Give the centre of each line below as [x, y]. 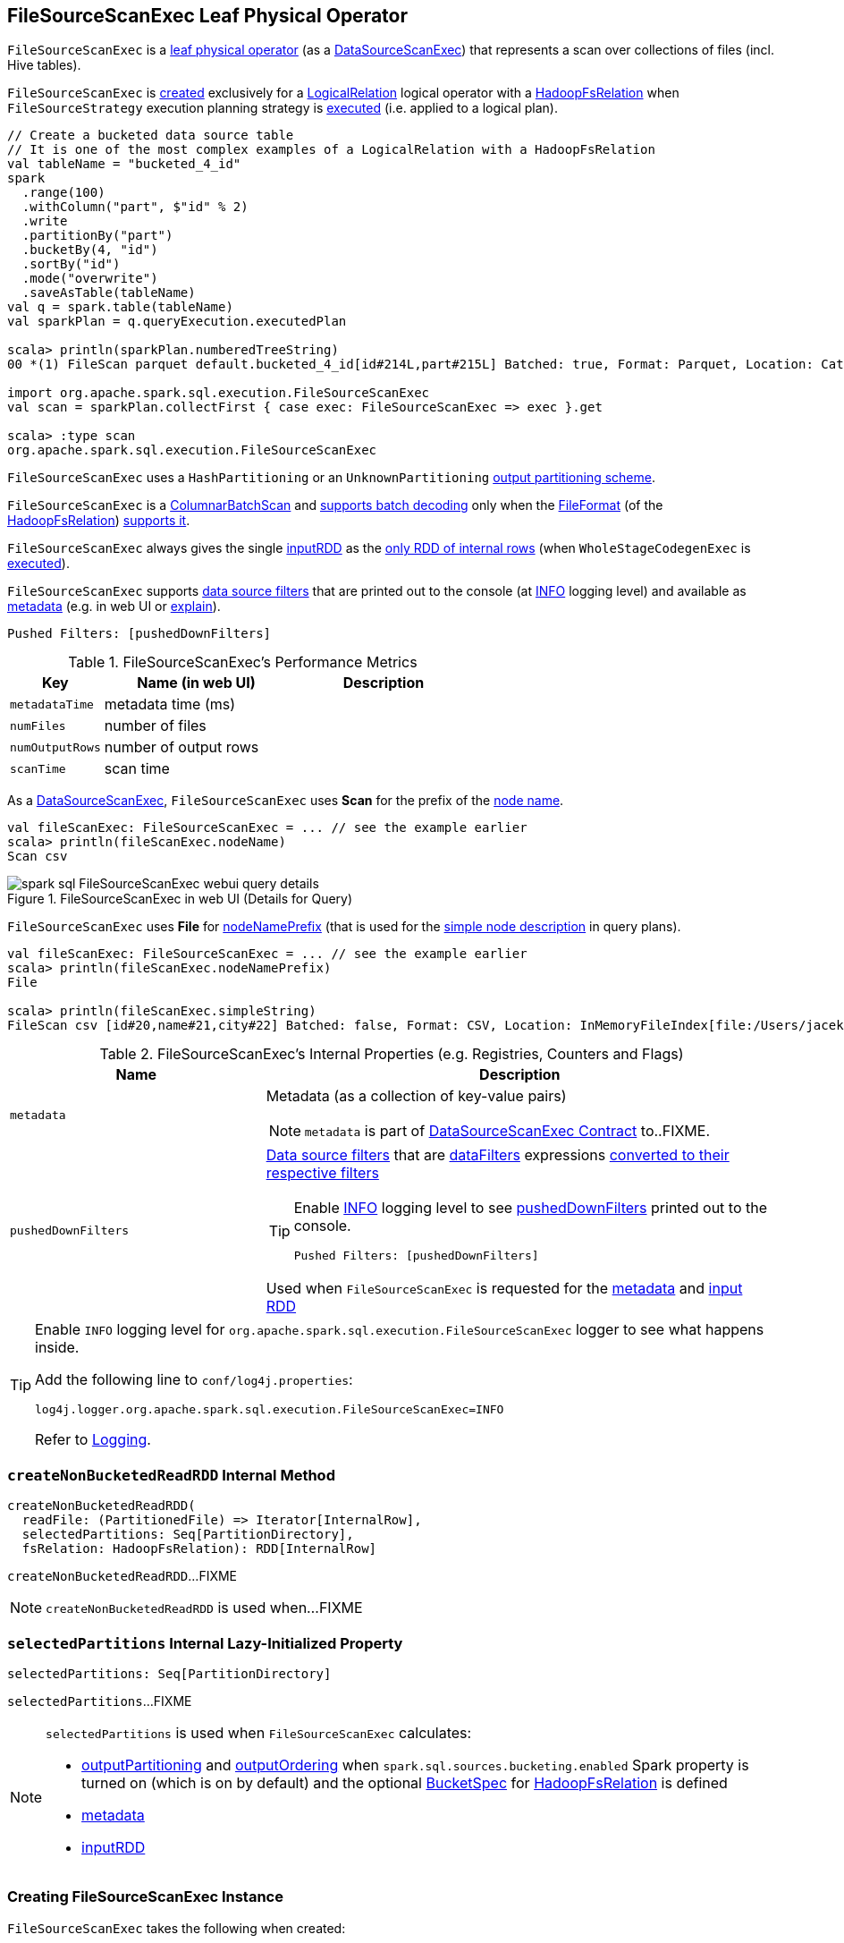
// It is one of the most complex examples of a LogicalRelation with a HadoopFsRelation [331, 150]
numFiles [38, 725]
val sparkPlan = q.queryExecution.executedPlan [177, 322]
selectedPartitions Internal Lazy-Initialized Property [205, 1643]
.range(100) [63, 193]
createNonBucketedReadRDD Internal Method [171, 1475]
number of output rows [181, 747]
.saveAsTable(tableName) [109, 293]
